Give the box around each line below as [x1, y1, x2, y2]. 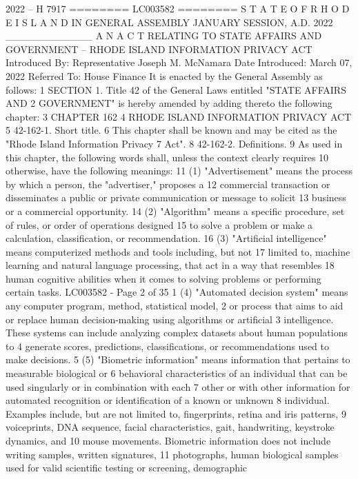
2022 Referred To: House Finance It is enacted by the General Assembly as [6, 68, 323, 83]
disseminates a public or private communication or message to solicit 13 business [6, 190, 346, 205]
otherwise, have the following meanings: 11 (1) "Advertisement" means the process [6, 163, 352, 178]
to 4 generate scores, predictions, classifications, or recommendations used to [6, 338, 329, 353]
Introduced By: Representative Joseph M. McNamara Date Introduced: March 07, [6, 55, 352, 70]
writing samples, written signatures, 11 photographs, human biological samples [6, 447, 339, 461]
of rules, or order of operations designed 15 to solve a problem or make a [6, 217, 313, 232]
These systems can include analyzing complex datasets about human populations [6, 325, 348, 340]
